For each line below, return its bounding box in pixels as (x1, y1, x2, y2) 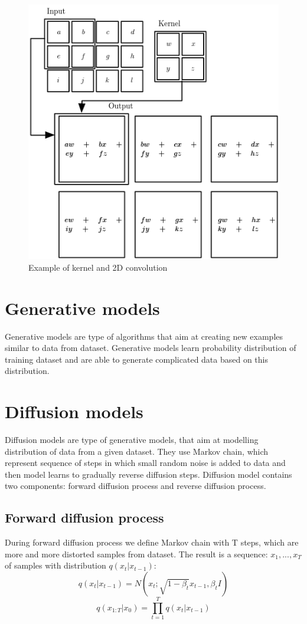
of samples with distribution (5, 559, 106, 572)
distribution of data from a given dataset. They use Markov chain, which (5, 445, 269, 457)
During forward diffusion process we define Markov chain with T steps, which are (5, 536, 299, 549)
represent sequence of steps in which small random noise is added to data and (5, 456, 286, 469)
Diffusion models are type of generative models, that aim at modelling (5, 433, 259, 446)
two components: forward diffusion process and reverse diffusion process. (5, 480, 266, 492)
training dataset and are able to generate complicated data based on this (5, 353, 269, 365)
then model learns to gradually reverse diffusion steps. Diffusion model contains (5, 468, 292, 480)
